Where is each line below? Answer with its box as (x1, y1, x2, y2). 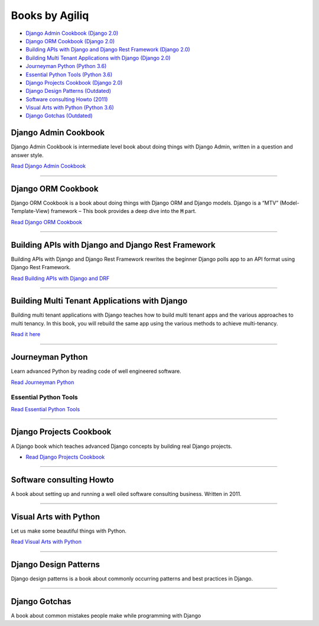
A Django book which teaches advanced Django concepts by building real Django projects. (11, 443, 233, 450)
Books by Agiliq (11, 9, 89, 22)
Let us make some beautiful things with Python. (11, 527, 127, 534)
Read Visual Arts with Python (11, 538, 82, 546)
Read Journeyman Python (11, 379, 74, 386)
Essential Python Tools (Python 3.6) (25, 71, 113, 78)
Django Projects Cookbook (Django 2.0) (25, 79, 123, 86)
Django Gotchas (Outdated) (25, 112, 93, 120)
